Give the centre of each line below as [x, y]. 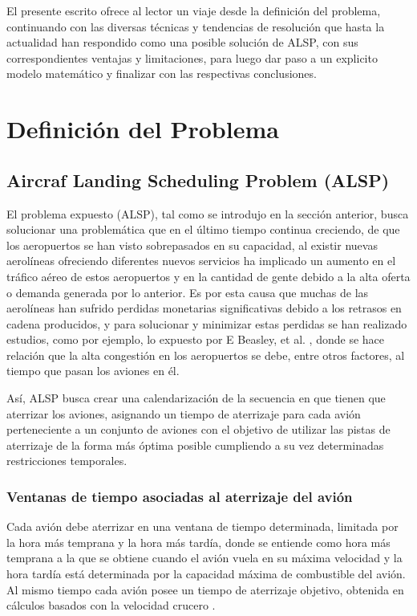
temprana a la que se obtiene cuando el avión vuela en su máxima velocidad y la [204, 558]
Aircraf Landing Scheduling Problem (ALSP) [198, 179]
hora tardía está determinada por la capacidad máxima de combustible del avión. [206, 574]
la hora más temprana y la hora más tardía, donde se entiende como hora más [198, 542]
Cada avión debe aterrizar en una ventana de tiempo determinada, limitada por [202, 526]
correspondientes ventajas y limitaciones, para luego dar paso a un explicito [192, 57]
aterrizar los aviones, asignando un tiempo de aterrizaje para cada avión [184, 413]
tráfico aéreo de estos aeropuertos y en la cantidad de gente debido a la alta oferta [208, 276]
